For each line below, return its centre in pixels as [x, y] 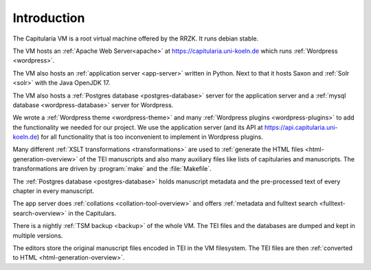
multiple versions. [38, 235]
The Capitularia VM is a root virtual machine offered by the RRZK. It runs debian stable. [136, 38]
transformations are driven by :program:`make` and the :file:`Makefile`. [112, 169]
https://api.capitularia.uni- [301, 127]
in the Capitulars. [92, 213]
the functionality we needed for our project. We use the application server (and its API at [138, 127]
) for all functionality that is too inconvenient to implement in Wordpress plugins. [150, 137]
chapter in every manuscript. [54, 191]
